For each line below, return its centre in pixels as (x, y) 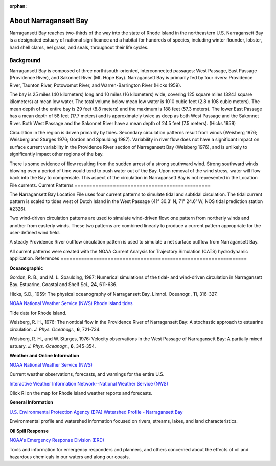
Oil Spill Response (29, 431)
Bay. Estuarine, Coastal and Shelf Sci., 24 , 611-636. (63, 285)
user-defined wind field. (35, 233)
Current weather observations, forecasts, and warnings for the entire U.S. (87, 374)
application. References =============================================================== (128, 258)
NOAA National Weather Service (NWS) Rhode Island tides (71, 303)
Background (25, 60)
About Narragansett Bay (49, 21)
